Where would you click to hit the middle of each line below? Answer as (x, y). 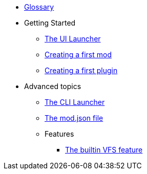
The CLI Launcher (75, 102)
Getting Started (50, 23)
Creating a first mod (78, 55)
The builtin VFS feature (104, 150)
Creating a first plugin (81, 70)
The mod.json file (74, 118)
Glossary (39, 7)
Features (59, 134)
